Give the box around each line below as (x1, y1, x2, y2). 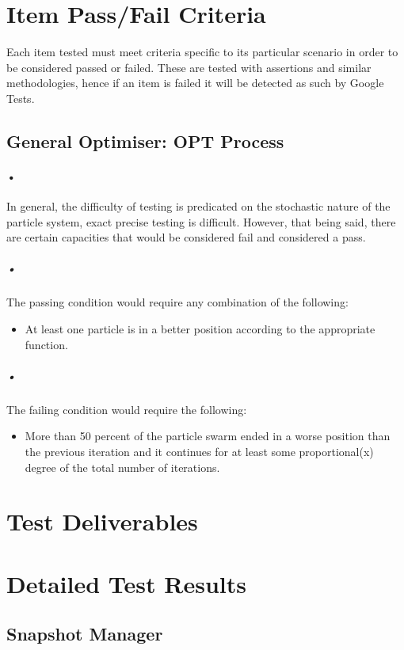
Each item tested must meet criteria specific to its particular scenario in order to (6, 44, 398, 60)
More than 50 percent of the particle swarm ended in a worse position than (25, 428, 391, 444)
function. (25, 336, 68, 352)
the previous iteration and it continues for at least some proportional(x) (25, 443, 374, 459)
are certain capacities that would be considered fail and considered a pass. (6, 229, 366, 245)
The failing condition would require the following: (6, 401, 247, 417)
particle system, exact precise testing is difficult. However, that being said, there (6, 213, 396, 230)
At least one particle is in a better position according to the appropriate (25, 321, 375, 337)
